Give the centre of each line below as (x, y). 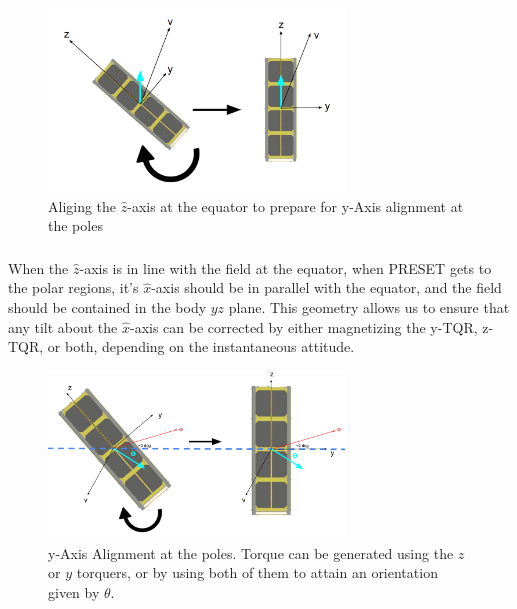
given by (74, 591)
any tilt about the (63, 326)
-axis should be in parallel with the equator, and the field (326, 287)
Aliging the (82, 205)
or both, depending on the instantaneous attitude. (201, 346)
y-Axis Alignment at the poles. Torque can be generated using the (251, 552)
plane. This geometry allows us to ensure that (369, 306)
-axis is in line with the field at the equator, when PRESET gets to (285, 267)
